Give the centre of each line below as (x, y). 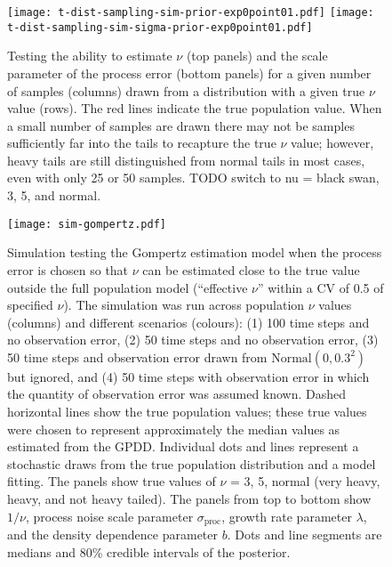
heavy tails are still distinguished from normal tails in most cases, (186, 160)
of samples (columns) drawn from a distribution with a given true (186, 90)
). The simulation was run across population (184, 305)
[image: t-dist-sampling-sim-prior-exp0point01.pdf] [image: (191, 12)
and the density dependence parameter (112, 535)
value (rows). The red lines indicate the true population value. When (195, 108)
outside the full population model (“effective (128, 287)
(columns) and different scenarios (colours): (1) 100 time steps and (188, 322)
